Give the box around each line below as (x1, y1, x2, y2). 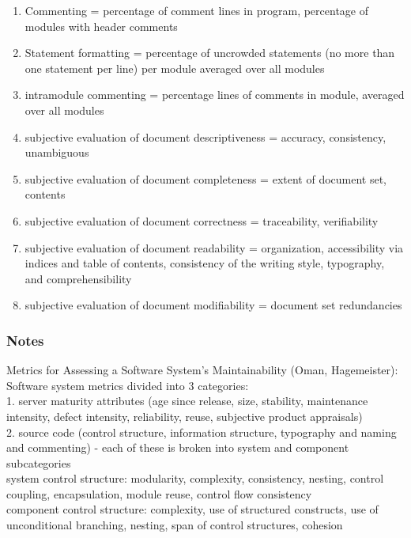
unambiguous (25, 144, 89, 161)
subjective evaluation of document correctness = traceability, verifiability (25, 212, 379, 229)
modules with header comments (25, 17, 178, 34)
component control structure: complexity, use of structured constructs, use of (6, 501, 379, 517)
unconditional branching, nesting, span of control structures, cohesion (6, 517, 343, 533)
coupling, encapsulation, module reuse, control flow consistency (6, 485, 312, 502)
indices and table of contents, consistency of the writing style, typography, (25, 255, 385, 271)
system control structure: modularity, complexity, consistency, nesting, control (6, 470, 384, 487)
